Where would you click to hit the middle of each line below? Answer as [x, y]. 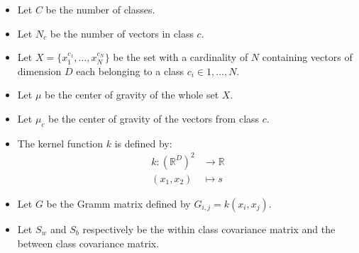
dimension [39, 71]
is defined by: [143, 143]
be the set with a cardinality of [181, 57]
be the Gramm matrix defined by [118, 203]
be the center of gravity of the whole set [132, 95]
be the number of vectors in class [122, 33]
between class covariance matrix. [88, 243]
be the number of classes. [100, 9]
